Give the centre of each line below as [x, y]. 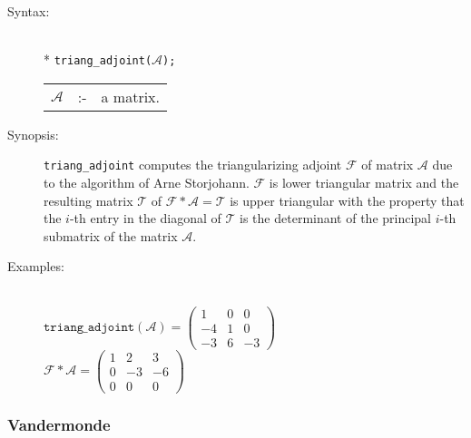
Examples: [36, 266]
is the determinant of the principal [336, 218]
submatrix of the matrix [111, 235]
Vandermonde [59, 424]
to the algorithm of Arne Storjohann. [147, 183]
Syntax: [29, 11]
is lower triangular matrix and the [364, 183]
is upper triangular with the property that [347, 200]
